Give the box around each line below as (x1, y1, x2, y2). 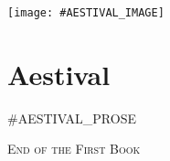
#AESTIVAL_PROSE (7, 108, 136, 127)
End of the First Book (7, 139, 141, 158)
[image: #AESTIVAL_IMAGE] (7, 6, 165, 19)
